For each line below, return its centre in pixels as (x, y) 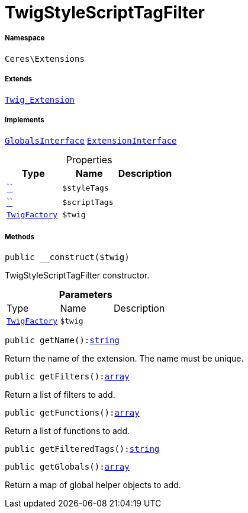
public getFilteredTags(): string (82, 449)
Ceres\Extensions (45, 58)
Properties (89, 160)
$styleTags (86, 188)
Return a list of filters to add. (60, 395)
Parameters (86, 295)
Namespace (25, 38)
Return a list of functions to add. (67, 431)
